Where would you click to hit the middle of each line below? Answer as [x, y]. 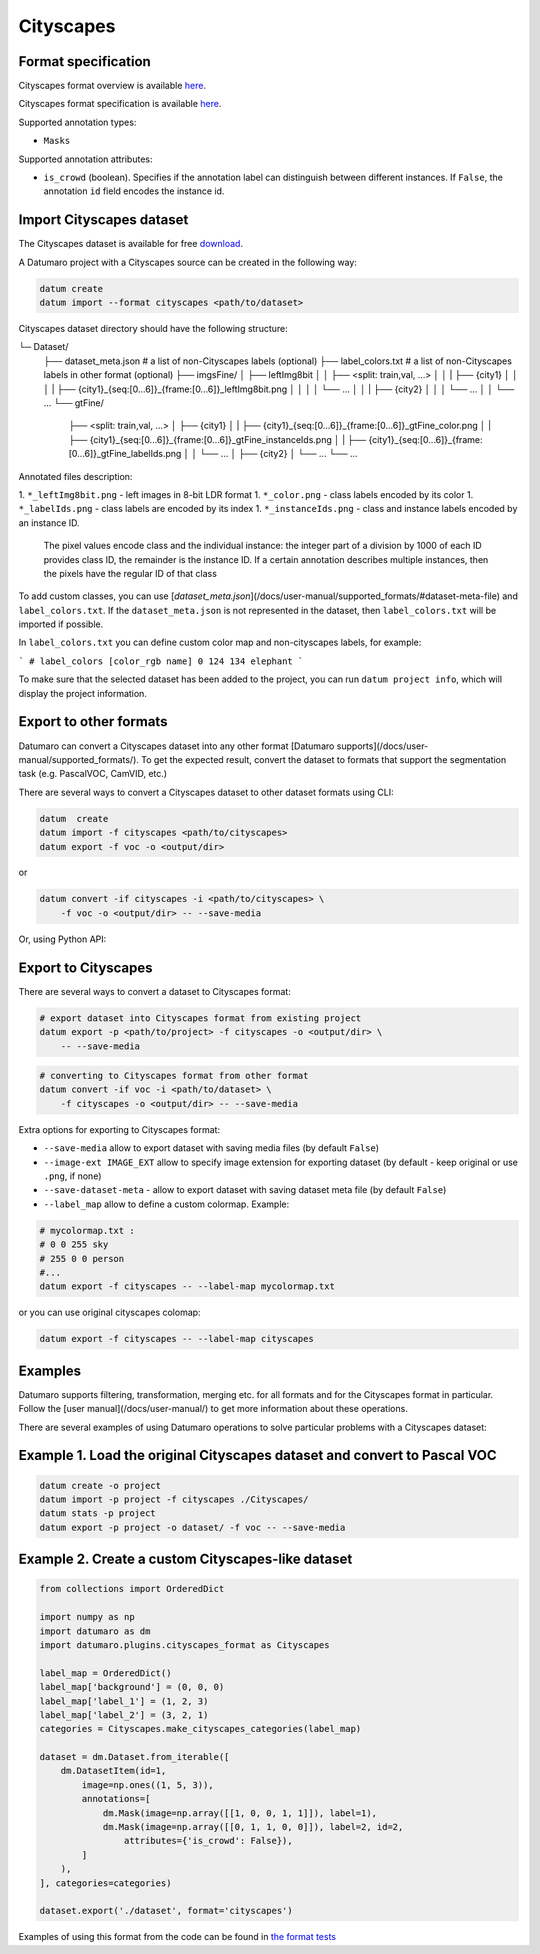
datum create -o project [100, 1485]
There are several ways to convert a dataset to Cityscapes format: [155, 991]
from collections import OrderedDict [132, 1589]
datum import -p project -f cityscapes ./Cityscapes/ [174, 1499]
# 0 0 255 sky [74, 1244]
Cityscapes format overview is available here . [112, 86]
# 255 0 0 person [82, 1258]
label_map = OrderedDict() [105, 1673]
